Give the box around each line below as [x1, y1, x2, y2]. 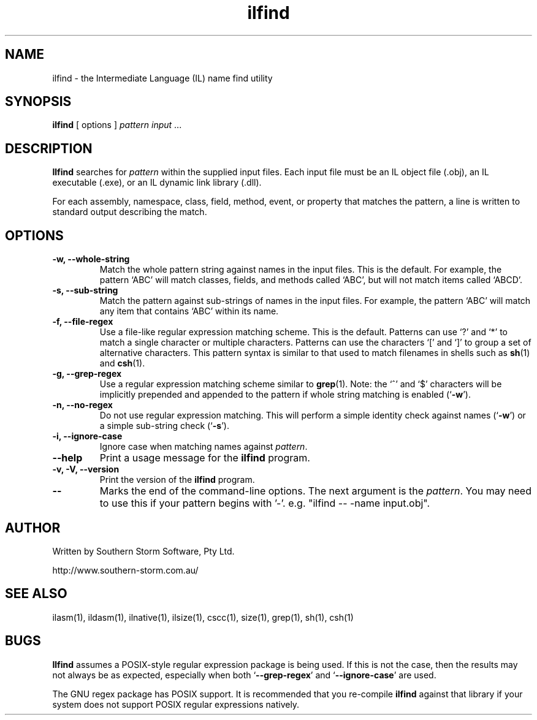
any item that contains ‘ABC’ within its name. [99, 306, 279, 317]
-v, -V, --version [52, 464, 120, 475]
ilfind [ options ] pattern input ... [52, 119, 182, 131]
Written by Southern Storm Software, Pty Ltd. [52, 545, 235, 556]
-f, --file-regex [52, 316, 113, 327]
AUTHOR [5, 520, 61, 536]
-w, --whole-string [52, 254, 130, 265]
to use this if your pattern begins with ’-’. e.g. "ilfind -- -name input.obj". [99, 497, 430, 510]
